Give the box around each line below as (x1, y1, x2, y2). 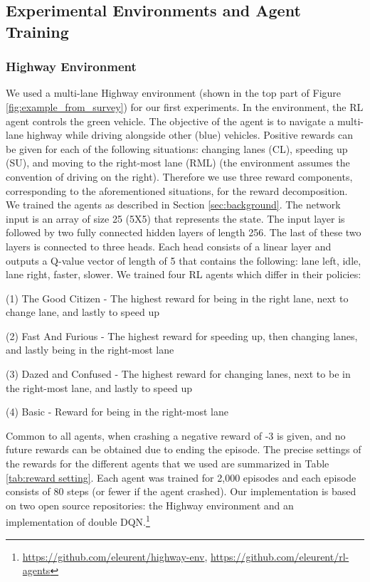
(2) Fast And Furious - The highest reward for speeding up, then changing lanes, (6, 328, 358, 343)
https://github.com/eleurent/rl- (211, 549, 349, 564)
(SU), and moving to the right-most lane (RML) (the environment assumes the (6, 155, 350, 170)
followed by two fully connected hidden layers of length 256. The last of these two (6, 225, 361, 240)
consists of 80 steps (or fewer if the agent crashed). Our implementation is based (6, 484, 356, 499)
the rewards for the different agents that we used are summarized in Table (6, 456, 329, 471)
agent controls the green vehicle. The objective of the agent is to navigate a (6, 113, 334, 128)
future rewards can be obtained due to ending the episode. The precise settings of (6, 442, 361, 457)
